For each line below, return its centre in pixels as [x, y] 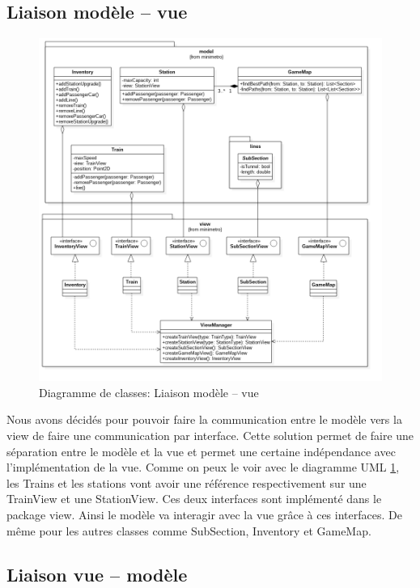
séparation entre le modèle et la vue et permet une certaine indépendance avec [201, 451]
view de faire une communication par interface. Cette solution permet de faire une [210, 435]
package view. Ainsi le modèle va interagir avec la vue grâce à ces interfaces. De [204, 514]
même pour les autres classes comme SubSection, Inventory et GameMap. [189, 530]
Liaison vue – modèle [97, 574]
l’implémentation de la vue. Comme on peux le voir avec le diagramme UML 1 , [203, 467]
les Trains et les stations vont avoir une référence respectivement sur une [187, 482]
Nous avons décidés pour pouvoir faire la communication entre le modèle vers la [204, 419]
